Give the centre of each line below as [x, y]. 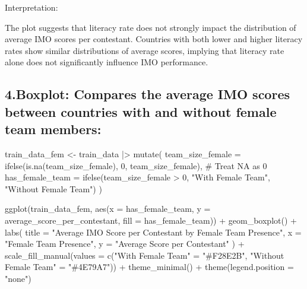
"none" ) [18, 278]
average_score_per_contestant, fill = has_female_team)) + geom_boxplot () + [151, 220]
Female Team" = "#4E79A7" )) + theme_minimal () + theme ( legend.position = [149, 267]
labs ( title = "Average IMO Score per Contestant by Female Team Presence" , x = [153, 232]
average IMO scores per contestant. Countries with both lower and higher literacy [154, 39]
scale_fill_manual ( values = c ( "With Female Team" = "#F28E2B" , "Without [145, 255]
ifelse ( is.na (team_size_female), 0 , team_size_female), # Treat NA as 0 [136, 165]
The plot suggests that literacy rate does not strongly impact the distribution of [151, 27]
